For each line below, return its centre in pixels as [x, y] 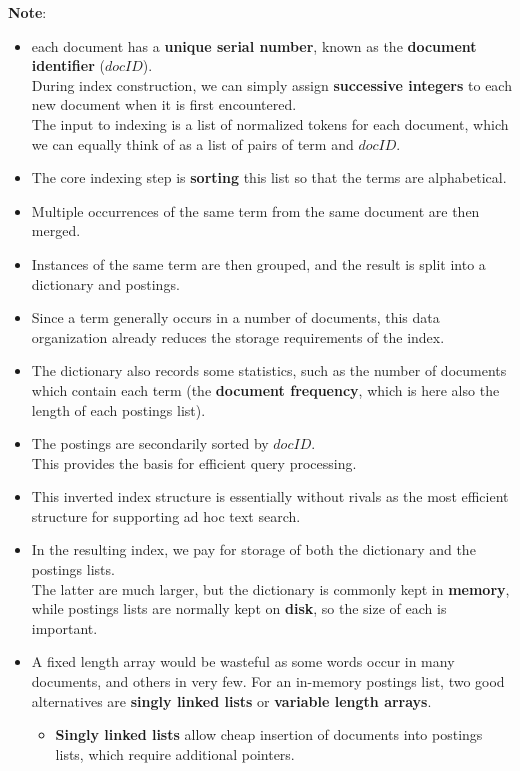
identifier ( [68, 65]
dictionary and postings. [105, 283]
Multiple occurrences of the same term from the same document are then [255, 210]
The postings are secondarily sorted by [150, 443]
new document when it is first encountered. [164, 104]
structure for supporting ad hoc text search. [166, 515]
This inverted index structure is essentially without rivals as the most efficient [270, 496]
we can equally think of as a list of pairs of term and [192, 143]
